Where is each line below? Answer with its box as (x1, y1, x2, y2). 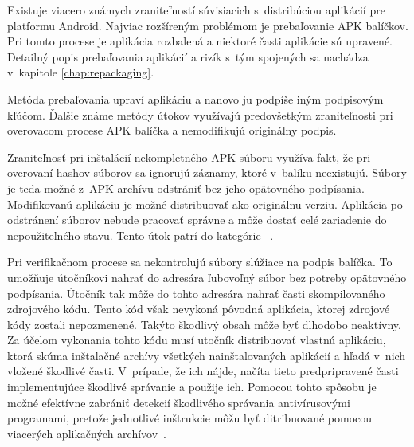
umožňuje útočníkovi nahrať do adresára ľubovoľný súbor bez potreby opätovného (7, 269, 407, 285)
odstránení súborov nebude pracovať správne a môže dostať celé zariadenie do (7, 211, 387, 228)
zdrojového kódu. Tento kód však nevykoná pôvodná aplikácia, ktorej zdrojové (7, 300, 390, 317)
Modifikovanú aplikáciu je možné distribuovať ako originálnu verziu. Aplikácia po (7, 195, 403, 212)
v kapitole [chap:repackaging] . (7, 64, 154, 80)
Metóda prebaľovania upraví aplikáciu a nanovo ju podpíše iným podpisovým (7, 90, 384, 107)
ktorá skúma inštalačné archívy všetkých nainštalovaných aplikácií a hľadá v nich (7, 347, 406, 363)
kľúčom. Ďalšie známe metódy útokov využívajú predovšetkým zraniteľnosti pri (7, 106, 393, 123)
